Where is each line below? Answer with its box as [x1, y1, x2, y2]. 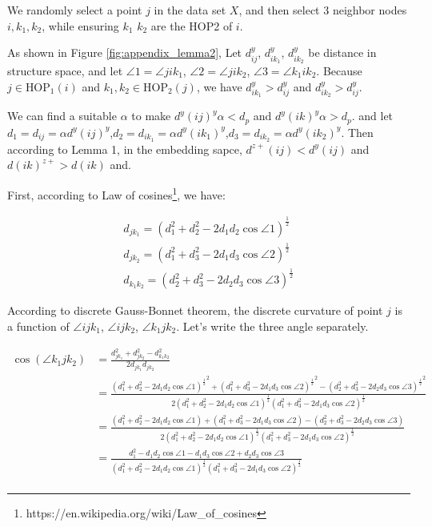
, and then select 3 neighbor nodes [238, 2, 407, 18]
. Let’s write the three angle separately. [176, 317, 369, 334]
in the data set [154, 2, 226, 18]
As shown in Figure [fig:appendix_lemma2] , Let [7, 44, 242, 61]
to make [131, 107, 171, 124]
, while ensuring [42, 17, 119, 34]
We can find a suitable [7, 107, 117, 124]
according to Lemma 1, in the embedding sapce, [7, 140, 242, 157]
